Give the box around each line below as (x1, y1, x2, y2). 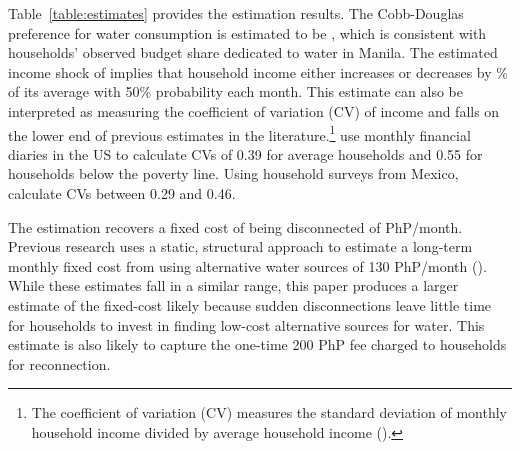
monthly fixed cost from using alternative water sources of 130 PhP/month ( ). (8, 255, 487, 276)
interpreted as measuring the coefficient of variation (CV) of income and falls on (8, 100, 500, 121)
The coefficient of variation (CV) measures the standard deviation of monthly (31, 402, 507, 423)
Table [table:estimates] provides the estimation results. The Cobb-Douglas (8, 3, 464, 23)
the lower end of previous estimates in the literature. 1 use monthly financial (8, 121, 471, 145)
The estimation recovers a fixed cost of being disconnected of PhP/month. (8, 216, 463, 237)
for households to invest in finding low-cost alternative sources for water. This (8, 314, 485, 335)
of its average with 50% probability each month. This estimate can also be (8, 81, 463, 102)
